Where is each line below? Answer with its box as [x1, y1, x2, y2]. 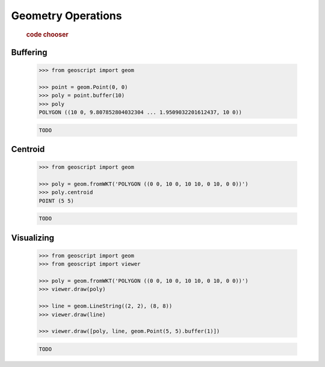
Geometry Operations [11, 9, 122, 22]
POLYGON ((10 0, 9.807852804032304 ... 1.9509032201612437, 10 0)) [39, 109, 243, 115]
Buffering [11, 47, 48, 57]
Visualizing [11, 232, 54, 243]
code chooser [26, 30, 69, 38]
